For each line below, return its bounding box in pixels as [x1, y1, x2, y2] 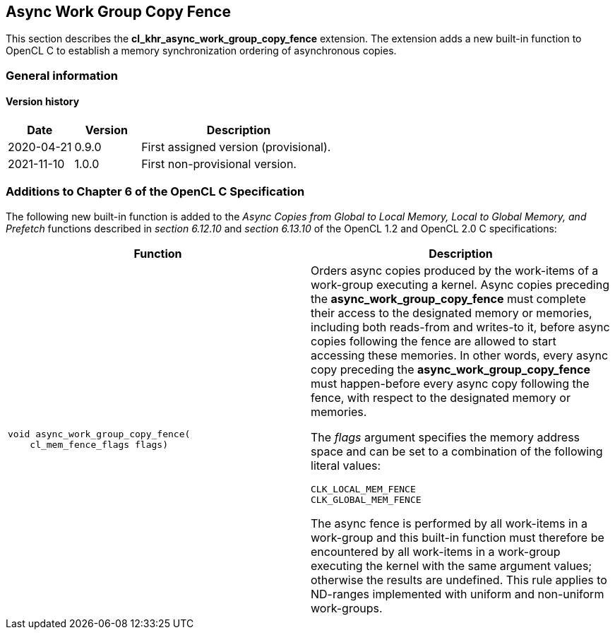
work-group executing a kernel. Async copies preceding [311, 277, 609, 292]
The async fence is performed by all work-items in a [311, 516, 587, 530]
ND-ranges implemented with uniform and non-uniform [311, 586, 604, 601]
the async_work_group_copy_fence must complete [311, 291, 586, 306]
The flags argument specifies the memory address [311, 429, 580, 444]
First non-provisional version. [141, 157, 297, 172]
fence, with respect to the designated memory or [311, 390, 571, 405]
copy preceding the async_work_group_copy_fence [311, 362, 590, 376]
